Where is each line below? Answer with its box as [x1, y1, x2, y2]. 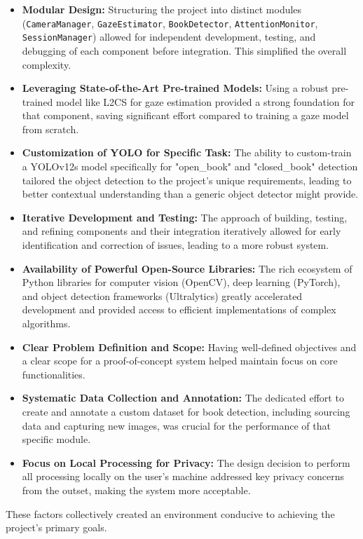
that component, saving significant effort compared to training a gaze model [22, 108, 349, 123]
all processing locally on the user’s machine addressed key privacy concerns [22, 469, 344, 484]
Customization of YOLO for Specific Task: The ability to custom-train [22, 145, 352, 160]
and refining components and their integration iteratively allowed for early [22, 224, 341, 238]
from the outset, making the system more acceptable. [22, 482, 251, 497]
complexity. [22, 57, 71, 71]
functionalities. [22, 367, 85, 381]
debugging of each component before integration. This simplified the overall [22, 43, 347, 57]
